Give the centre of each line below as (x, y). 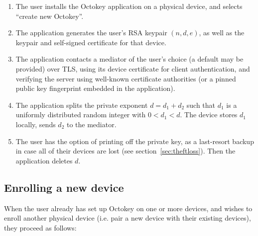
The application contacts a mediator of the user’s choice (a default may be (129, 59)
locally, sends (36, 124)
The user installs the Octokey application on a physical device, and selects (129, 6)
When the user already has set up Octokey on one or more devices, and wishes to (128, 208)
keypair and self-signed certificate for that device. (91, 42)
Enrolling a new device (64, 187)
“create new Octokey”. (50, 16)
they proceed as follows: (40, 227)
